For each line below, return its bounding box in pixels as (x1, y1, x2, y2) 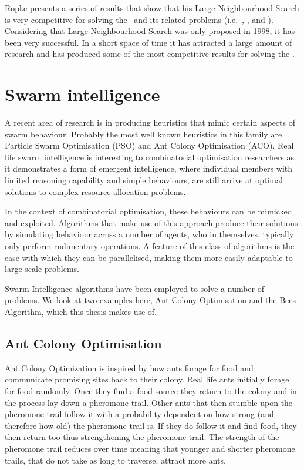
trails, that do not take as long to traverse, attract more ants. (5, 454, 226, 466)
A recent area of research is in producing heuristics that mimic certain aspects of (5, 116, 295, 129)
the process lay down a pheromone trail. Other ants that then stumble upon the (5, 396, 293, 408)
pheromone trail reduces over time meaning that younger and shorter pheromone (5, 442, 295, 454)
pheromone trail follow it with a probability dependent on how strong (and (5, 408, 274, 420)
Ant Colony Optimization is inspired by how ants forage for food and (5, 361, 254, 374)
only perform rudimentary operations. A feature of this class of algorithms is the (5, 240, 295, 252)
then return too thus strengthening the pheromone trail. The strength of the (5, 431, 279, 443)
